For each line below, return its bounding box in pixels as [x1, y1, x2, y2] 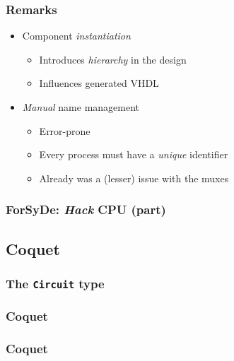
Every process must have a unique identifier [39, 147, 228, 162]
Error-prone [39, 123, 90, 138]
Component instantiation [22, 28, 131, 43]
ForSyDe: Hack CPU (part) [6, 201, 166, 218]
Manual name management [22, 100, 140, 114]
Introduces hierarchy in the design [39, 52, 187, 66]
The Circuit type [6, 274, 105, 292]
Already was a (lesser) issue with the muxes [39, 170, 229, 185]
